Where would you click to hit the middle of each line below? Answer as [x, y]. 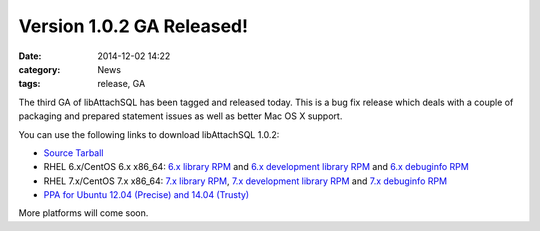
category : [39, 69]
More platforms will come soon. [83, 213]
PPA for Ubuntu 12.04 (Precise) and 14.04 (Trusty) [146, 195]
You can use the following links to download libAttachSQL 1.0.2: [149, 134]
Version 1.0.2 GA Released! [133, 26]
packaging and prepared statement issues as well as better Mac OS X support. [180, 116]
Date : [30, 56]
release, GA [121, 84]
